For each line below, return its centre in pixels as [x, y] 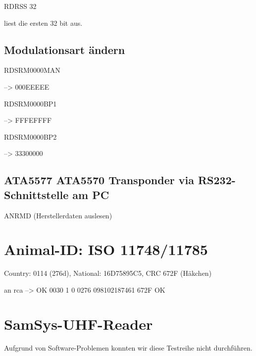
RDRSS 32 [20, 6]
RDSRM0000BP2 [30, 136]
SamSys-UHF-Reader [78, 324]
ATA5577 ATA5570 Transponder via [99, 180]
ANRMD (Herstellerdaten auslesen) [58, 215]
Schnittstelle [36, 194]
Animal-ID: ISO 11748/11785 [106, 249]
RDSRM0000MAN [32, 70]
